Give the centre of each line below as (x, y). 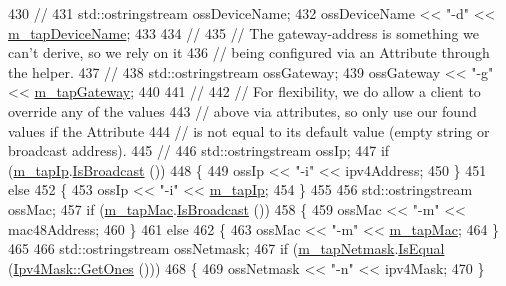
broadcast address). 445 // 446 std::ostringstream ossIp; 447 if (199, 150)
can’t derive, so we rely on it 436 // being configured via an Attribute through (249, 52)
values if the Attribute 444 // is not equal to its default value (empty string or (249, 130)
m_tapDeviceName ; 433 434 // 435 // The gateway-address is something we (244, 32)
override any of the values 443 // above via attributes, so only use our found (242, 110)
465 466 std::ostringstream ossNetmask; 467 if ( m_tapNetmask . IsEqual (226, 248)
